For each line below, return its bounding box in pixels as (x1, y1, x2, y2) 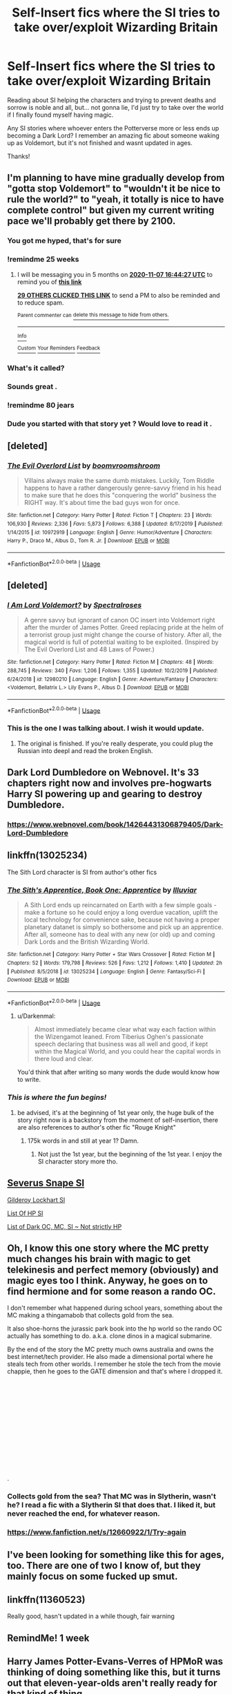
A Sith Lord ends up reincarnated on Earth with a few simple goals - (23, 901, 217, 909)
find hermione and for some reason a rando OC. (7, 1285, 216, 1297)
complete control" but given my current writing (7, 204, 215, 216)
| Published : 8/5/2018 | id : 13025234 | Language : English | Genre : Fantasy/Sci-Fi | (7, 968, 205, 975)
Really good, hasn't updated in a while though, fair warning (7, 1612, 175, 1621)
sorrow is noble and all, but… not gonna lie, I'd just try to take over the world (7, 103, 224, 111)
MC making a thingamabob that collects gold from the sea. (7, 1311, 174, 1320)
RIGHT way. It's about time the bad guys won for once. (23, 499, 180, 507)
